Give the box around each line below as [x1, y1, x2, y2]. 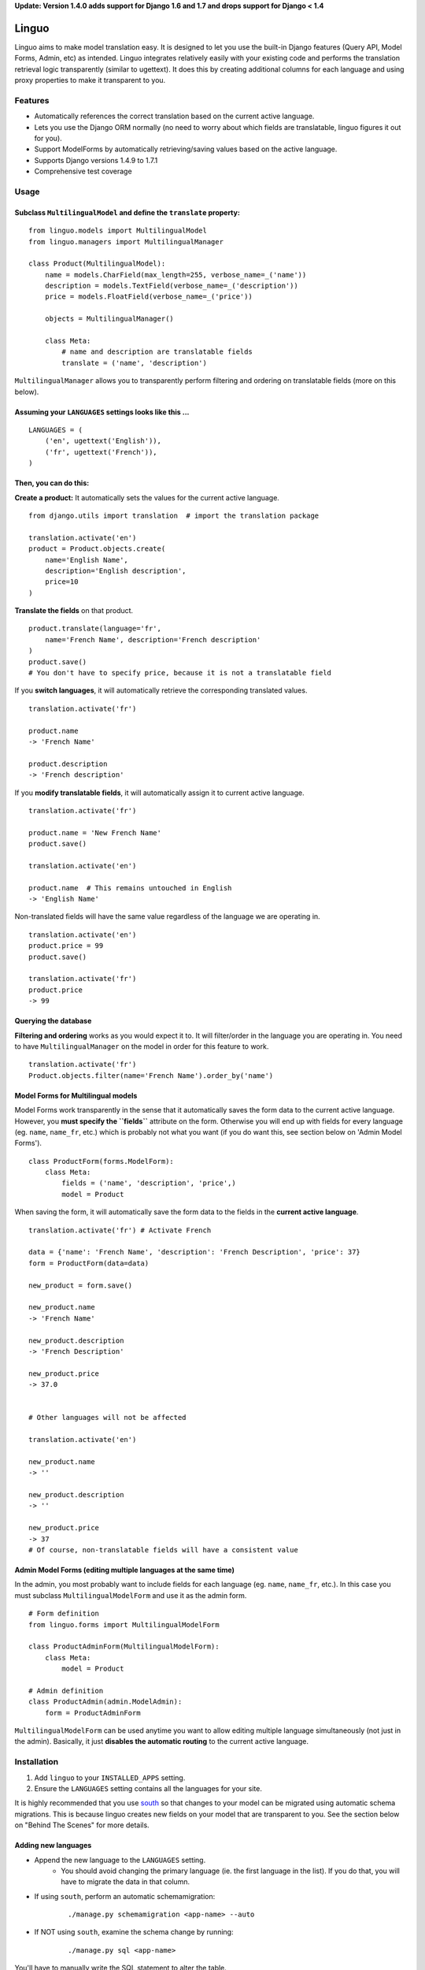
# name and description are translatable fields [61, 348, 253, 356]
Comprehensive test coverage [34, 166, 133, 177]
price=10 [44, 578, 79, 586]
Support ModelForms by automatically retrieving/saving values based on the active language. [34, 144, 338, 154]
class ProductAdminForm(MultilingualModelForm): [28, 1642, 220, 1651]
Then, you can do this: [14, 478, 90, 488]
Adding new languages [14, 1841, 92, 1850]
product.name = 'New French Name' [28, 828, 161, 837]
